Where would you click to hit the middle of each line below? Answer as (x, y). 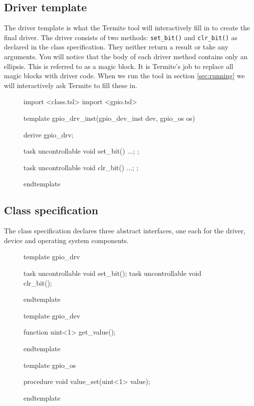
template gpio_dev (52, 315)
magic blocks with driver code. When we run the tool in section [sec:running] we (124, 76)
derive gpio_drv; (48, 134)
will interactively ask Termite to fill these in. (71, 85)
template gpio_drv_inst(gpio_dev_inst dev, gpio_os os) (109, 118)
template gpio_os (50, 365)
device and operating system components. (66, 240)
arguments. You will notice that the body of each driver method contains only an (126, 56)
